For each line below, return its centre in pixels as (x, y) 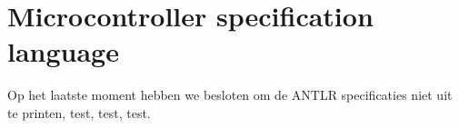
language (63, 51)
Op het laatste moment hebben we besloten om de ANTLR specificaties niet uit (230, 95)
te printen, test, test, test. (79, 112)
